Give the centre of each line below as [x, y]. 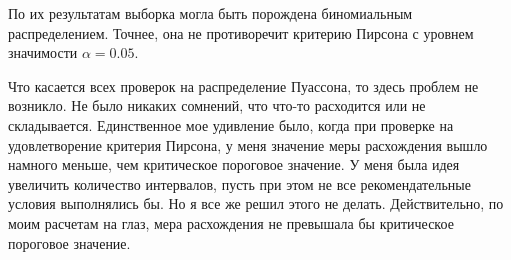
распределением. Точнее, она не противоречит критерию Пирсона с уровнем [241, 32]
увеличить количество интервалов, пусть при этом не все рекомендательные [239, 183]
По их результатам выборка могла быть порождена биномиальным [210, 13]
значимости [43, 52]
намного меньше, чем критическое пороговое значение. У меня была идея [234, 164]
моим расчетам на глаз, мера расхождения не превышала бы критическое [231, 222]
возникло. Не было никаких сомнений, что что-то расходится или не [217, 105]
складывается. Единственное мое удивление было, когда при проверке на [231, 124]
